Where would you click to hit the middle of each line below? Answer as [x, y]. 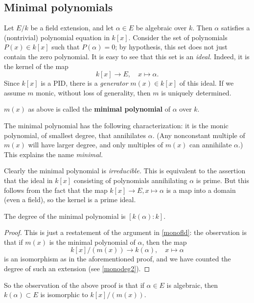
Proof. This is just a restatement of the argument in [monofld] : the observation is [125, 232]
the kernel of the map [36, 66]
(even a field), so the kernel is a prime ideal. [70, 199]
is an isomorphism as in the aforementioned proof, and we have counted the [117, 259]
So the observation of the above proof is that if [74, 285]
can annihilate [211, 145]
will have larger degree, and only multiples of [95, 145]
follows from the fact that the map [56, 190]
